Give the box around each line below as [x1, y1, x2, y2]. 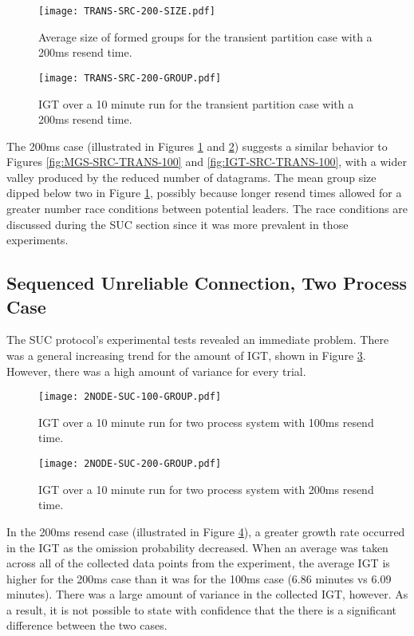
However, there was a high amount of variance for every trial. [6, 362, 306, 379]
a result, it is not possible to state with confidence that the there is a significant [6, 601, 397, 618]
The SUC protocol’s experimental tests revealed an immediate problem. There [6, 331, 389, 348]
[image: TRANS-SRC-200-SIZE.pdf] [38, 6, 215, 17]
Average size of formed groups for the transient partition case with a [38, 28, 373, 45]
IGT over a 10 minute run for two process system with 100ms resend [38, 413, 374, 430]
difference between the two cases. [6, 617, 168, 634]
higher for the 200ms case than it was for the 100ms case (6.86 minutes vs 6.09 [6, 570, 392, 587]
